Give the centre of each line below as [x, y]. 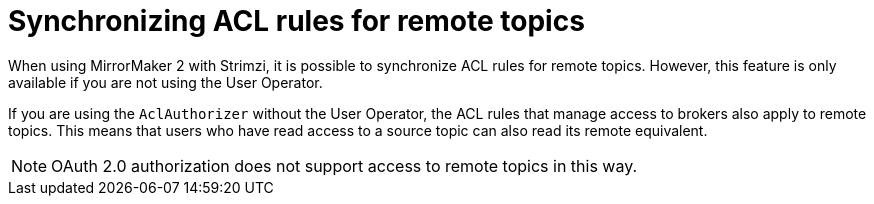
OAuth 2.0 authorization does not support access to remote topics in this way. [344, 165]
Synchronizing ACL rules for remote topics [296, 21]
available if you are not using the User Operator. [165, 82]
